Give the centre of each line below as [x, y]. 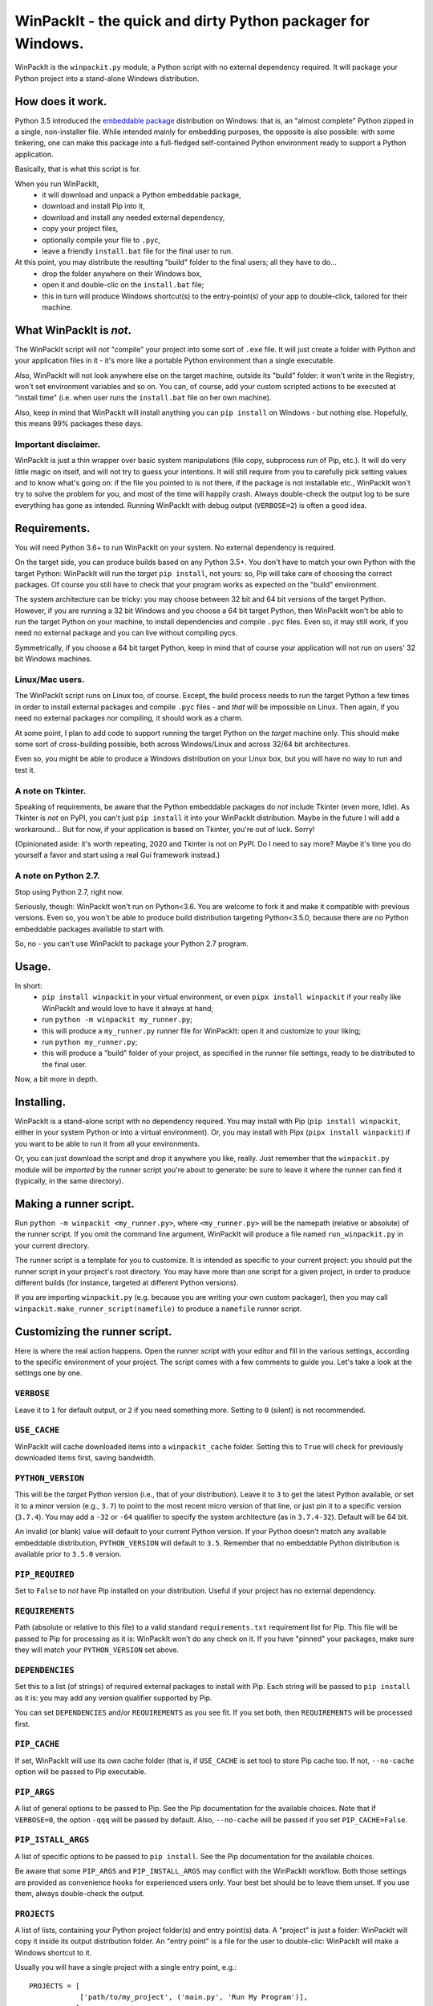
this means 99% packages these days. [79, 424]
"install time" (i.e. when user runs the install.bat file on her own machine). [143, 398]
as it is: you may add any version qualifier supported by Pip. [113, 1698]
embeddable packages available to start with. [90, 929]
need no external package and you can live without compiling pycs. [126, 633]
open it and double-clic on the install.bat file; [123, 285]
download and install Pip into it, [93, 206]
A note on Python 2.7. [57, 876]
